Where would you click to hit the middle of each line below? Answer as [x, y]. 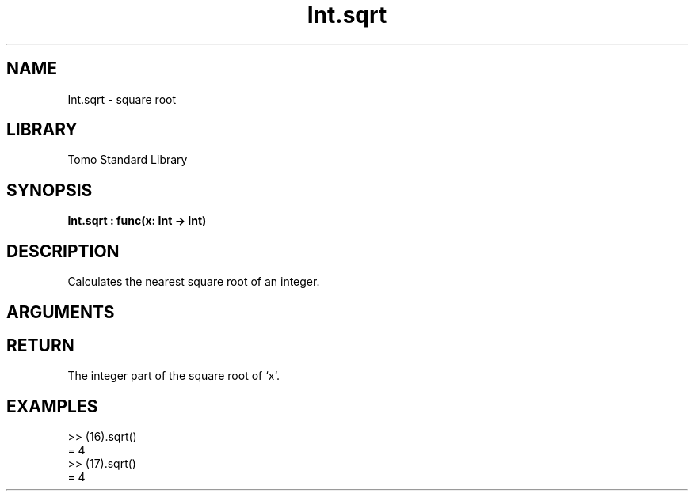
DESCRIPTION [63, 251]
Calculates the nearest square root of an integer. [194, 282]
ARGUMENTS [61, 312]
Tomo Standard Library [128, 160]
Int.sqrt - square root [122, 99]
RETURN [40, 345]
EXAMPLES [52, 406]
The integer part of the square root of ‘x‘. [173, 376]
